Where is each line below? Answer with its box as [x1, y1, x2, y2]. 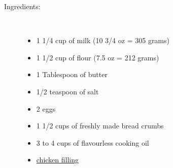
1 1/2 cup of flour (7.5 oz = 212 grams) [36, 52, 159, 62]
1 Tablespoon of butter [36, 69, 108, 80]
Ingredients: [4, 1, 41, 11]
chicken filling [36, 154, 79, 165]
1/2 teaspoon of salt [36, 86, 99, 96]
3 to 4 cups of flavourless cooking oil [36, 137, 149, 148]
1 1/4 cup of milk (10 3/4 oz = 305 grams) [36, 35, 169, 46]
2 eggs [36, 103, 56, 114]
